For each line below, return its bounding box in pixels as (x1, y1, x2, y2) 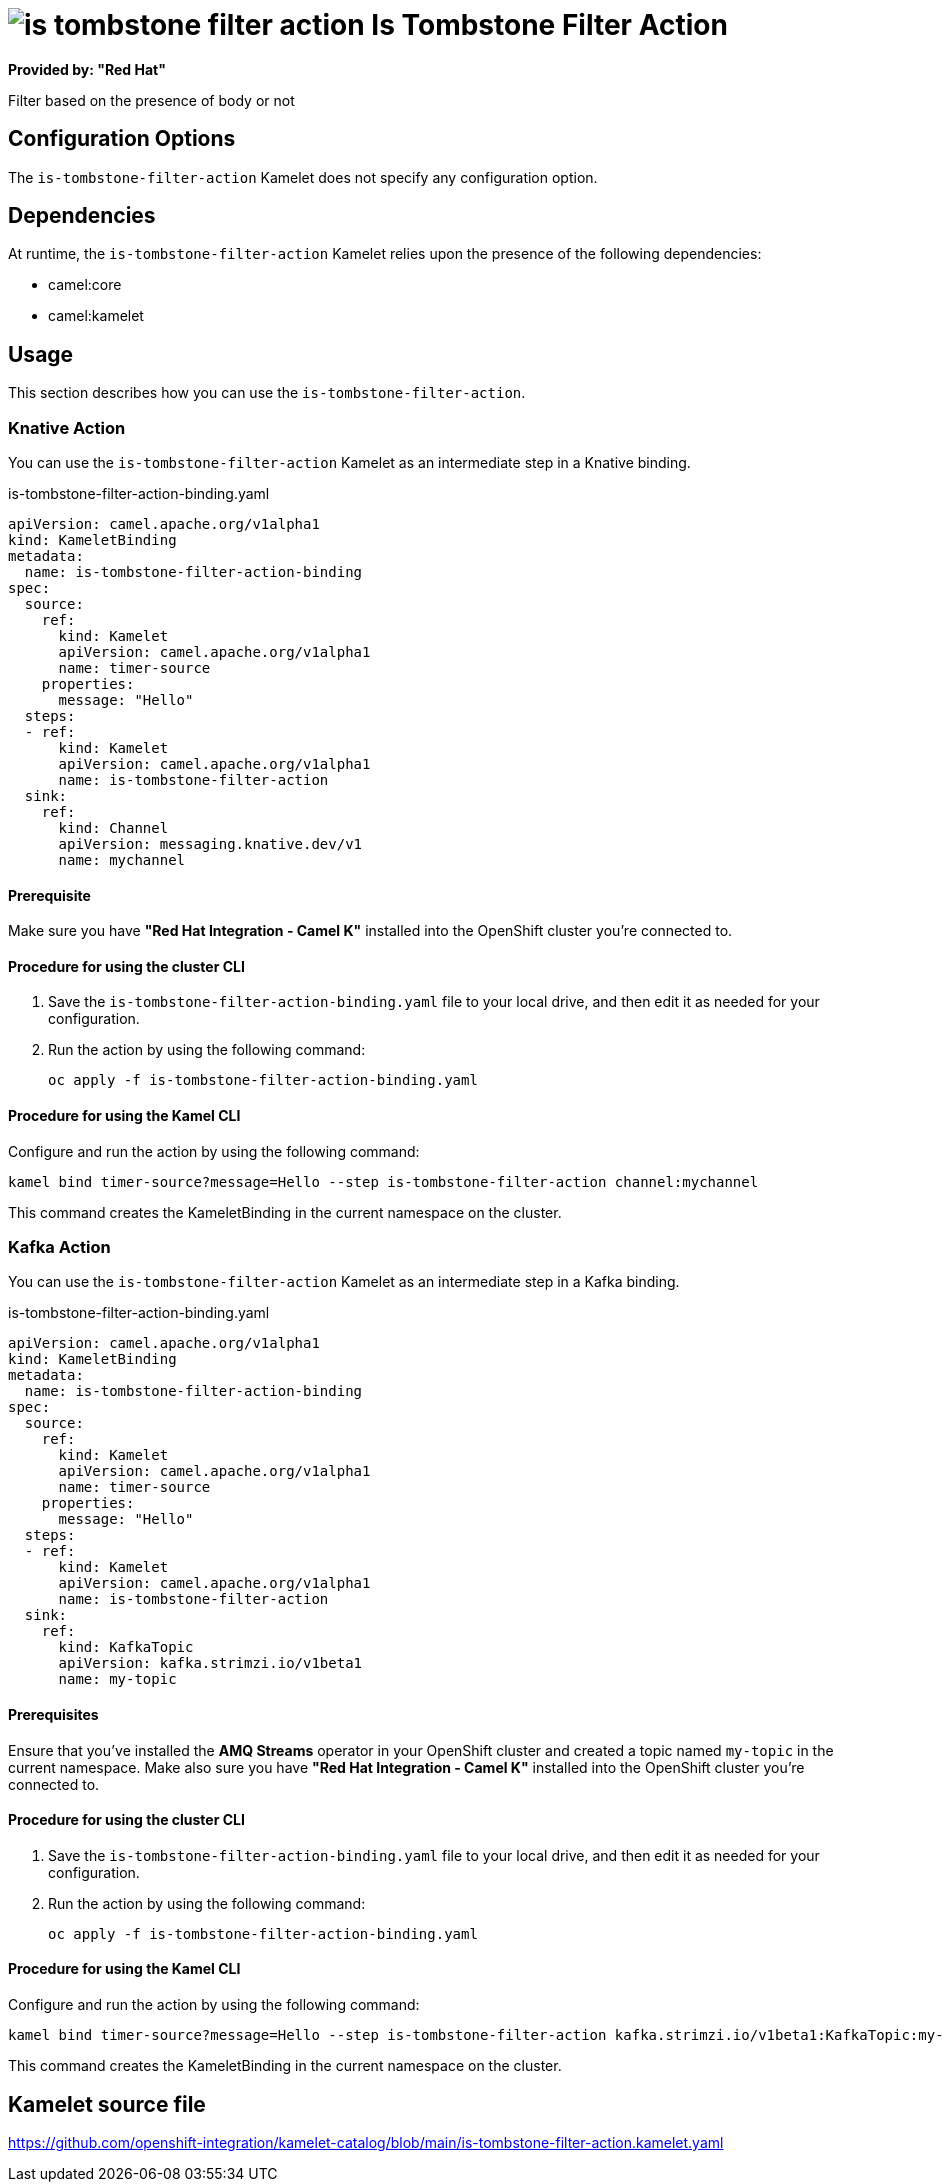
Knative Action (8, 417, 126, 438)
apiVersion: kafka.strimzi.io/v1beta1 (58, 1655, 363, 1672)
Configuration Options (8, 126, 236, 152)
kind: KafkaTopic (58, 1639, 194, 1656)
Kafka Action (8, 1237, 111, 1258)
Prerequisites (8, 1706, 99, 1724)
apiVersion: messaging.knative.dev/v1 (58, 836, 363, 853)
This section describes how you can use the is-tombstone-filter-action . (8, 384, 526, 402)
